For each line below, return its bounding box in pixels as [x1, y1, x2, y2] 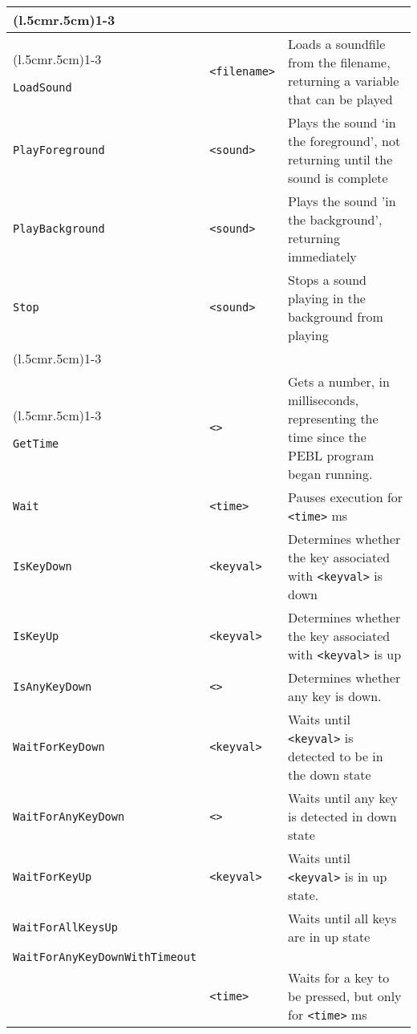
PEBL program [288, 446, 374, 464]
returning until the [288, 150, 393, 168]
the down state [288, 765, 371, 784]
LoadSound [13, 80, 72, 94]
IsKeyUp [13, 629, 59, 643]
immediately [288, 247, 357, 266]
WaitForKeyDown [13, 740, 105, 753]
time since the [288, 428, 366, 446]
